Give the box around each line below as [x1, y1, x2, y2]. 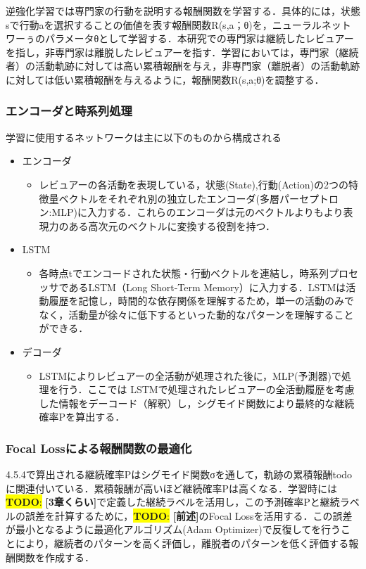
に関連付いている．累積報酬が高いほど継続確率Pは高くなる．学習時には [6, 480, 338, 495]
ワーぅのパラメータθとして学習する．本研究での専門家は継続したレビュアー [6, 31, 354, 46]
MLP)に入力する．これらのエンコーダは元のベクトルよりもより [51, 205, 343, 219]
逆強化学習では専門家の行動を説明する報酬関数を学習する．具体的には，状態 [6, 4, 360, 18]
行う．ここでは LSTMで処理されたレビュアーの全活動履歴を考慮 [58, 382, 355, 397]
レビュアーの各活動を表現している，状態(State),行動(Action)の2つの [39, 177, 349, 191]
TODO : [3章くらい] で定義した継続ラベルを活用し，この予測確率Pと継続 [6, 494, 340, 509]
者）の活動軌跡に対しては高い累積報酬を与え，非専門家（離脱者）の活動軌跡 [6, 58, 360, 73]
